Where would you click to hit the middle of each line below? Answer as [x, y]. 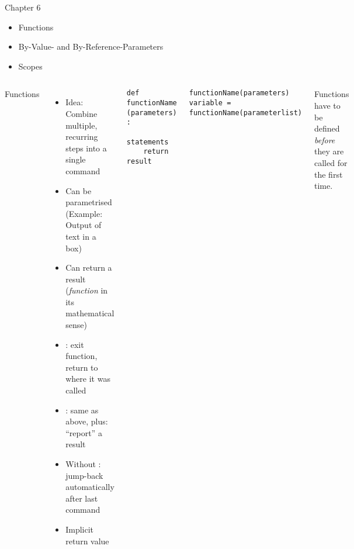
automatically [90, 487]
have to [327, 105]
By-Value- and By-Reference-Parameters [91, 46]
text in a [81, 236]
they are [329, 151]
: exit [75, 344]
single [76, 159]
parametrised [89, 202]
